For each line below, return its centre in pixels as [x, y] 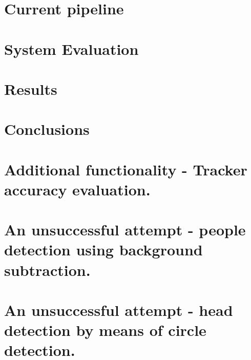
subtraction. [47, 269]
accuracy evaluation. [77, 189]
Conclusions [47, 129]
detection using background [103, 249]
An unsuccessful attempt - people [125, 229]
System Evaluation [71, 48]
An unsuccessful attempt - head [119, 310]
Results [31, 88]
